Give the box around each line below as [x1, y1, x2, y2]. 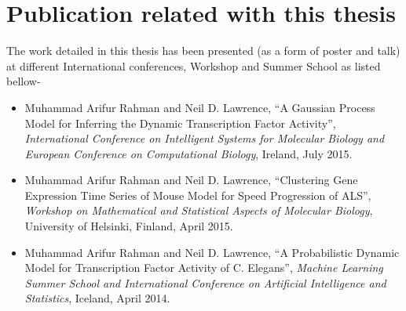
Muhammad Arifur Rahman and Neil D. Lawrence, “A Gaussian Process [24, 99, 375, 115]
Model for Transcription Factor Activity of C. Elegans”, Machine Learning [24, 259, 383, 276]
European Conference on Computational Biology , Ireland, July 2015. [24, 145, 353, 161]
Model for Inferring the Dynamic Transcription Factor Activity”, [24, 114, 336, 131]
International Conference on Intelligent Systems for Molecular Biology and [24, 130, 385, 146]
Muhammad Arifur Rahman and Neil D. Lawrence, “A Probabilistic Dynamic [24, 244, 400, 260]
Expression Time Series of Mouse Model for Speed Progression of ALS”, [24, 186, 371, 203]
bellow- [6, 73, 41, 89]
